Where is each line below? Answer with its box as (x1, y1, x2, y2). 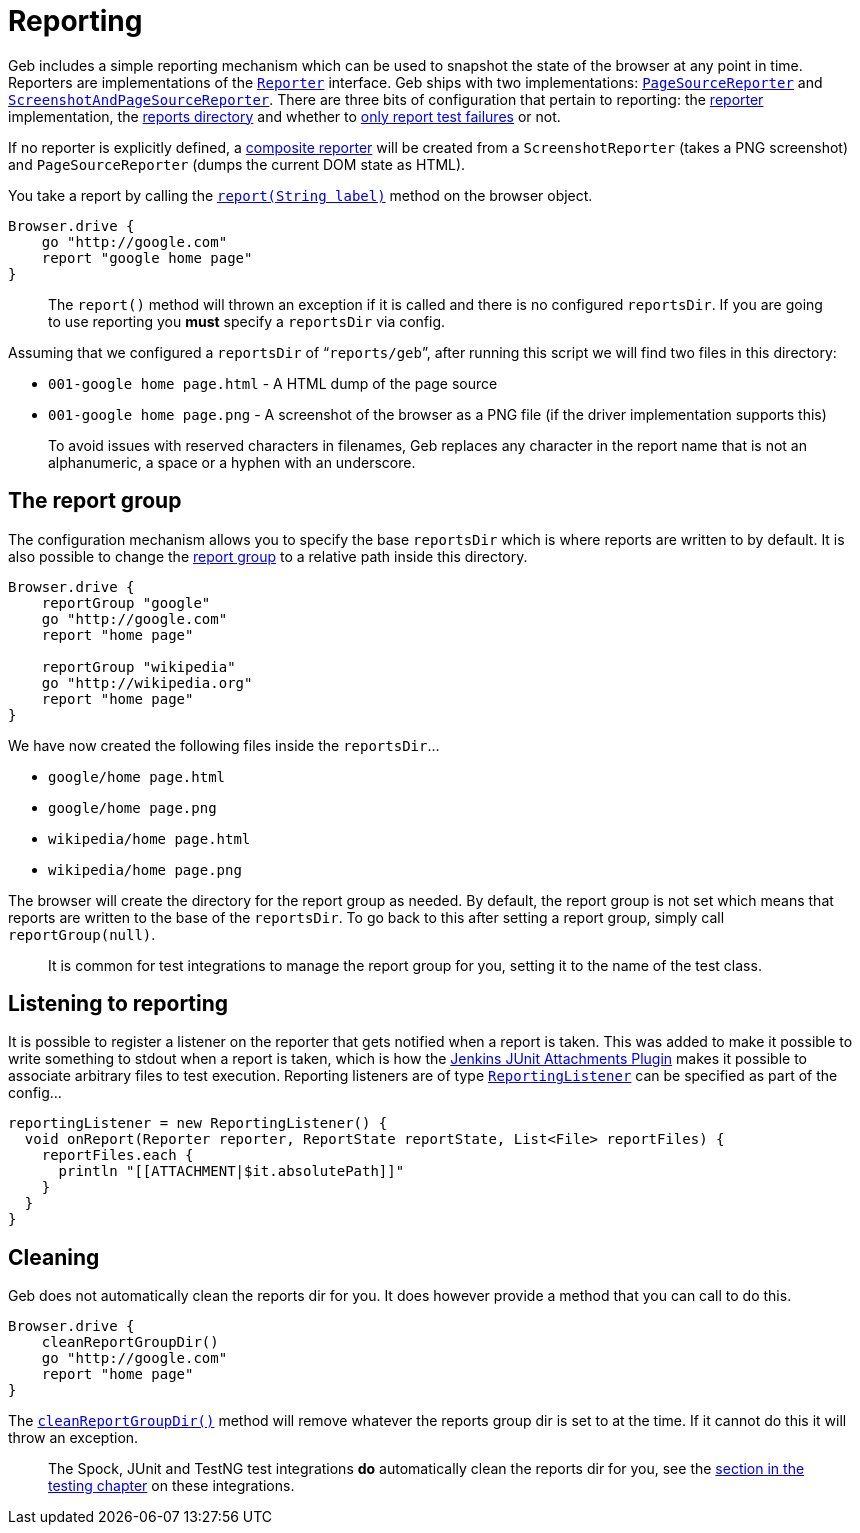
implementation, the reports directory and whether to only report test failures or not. (8, 107, 561, 125)
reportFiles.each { (41, 1147, 194, 1164)
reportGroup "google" (41, 594, 211, 611)
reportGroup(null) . (8, 925, 156, 943)
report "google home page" (41, 249, 253, 266)
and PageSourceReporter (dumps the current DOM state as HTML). (8, 155, 466, 173)
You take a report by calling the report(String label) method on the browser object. (8, 186, 593, 204)
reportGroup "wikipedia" (41, 658, 236, 675)
